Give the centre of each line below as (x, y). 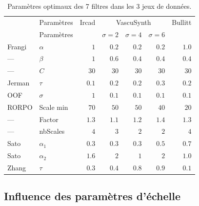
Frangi (17, 46)
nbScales (52, 131)
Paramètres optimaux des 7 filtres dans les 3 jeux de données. (99, 6)
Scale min (54, 107)
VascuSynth (133, 22)
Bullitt (182, 22)
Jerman (19, 83)
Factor (49, 119)
